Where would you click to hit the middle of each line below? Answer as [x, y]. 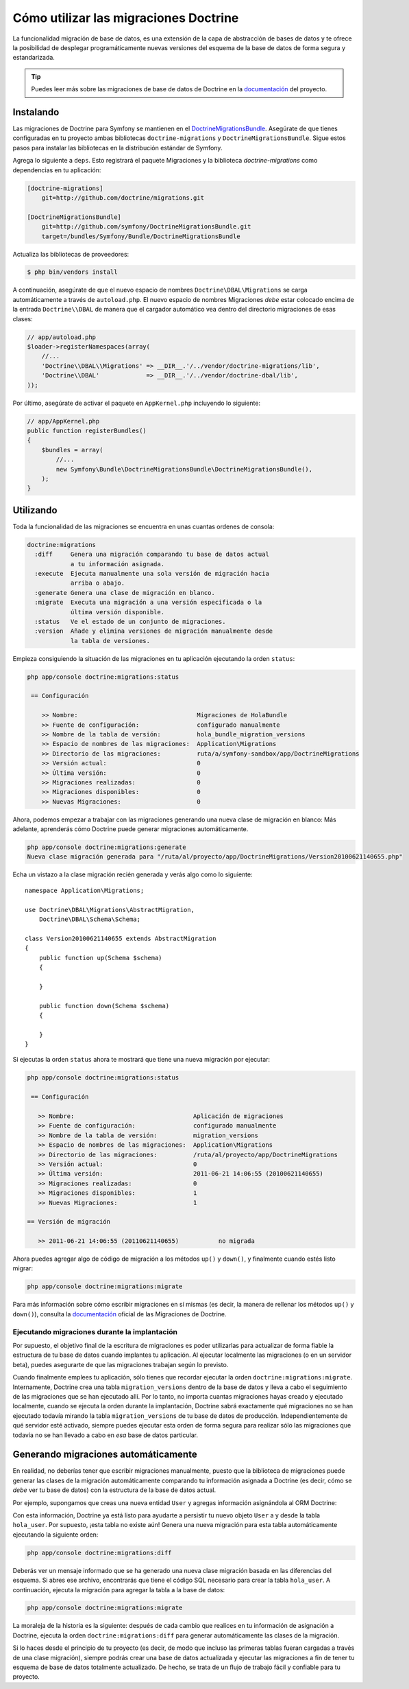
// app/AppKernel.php [63, 421]
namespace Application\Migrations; [85, 890]
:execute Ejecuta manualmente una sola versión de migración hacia [152, 573]
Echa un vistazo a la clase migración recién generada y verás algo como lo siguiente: [133, 874]
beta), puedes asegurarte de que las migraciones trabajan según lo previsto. [121, 1364]
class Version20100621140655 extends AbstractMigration [121, 938]
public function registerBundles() [87, 430]
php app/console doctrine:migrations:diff [99, 1552]
